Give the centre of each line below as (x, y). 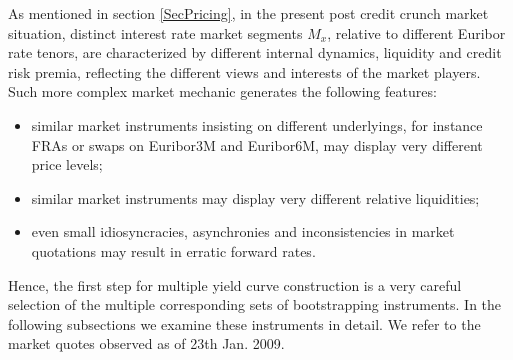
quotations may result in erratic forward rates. (173, 250)
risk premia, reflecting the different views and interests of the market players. (244, 71)
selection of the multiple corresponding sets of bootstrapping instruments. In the (255, 304)
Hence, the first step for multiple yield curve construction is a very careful (235, 284)
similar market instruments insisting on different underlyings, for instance (257, 124)
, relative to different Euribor (416, 32)
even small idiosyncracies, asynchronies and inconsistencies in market (243, 231)
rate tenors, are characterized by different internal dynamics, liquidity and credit (255, 52)
